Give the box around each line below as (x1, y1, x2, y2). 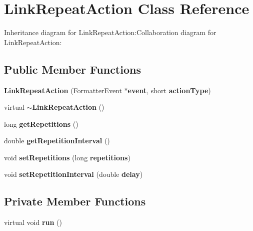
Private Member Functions (4, 193, 146, 209)
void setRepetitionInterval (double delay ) (4, 169, 143, 179)
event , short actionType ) (127, 85, 211, 95)
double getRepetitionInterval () (4, 135, 110, 146)
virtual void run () (4, 217, 62, 227)
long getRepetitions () (4, 118, 78, 129)
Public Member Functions (4, 61, 141, 77)
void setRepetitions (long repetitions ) (4, 152, 130, 162)
